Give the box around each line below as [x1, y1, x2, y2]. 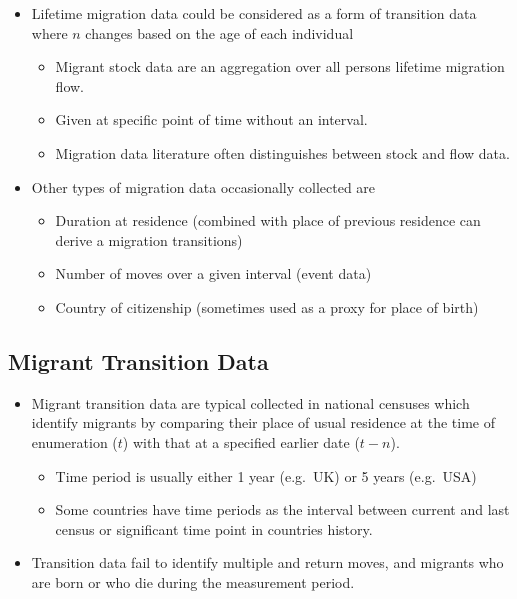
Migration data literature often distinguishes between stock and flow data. [55, 142, 510, 163]
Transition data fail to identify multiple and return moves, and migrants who [31, 552, 504, 573]
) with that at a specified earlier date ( [122, 431, 360, 452]
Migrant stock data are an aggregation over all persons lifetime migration [55, 56, 505, 77]
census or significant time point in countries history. [55, 518, 373, 539]
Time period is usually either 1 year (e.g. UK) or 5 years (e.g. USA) [55, 465, 477, 486]
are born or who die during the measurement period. [31, 571, 355, 592]
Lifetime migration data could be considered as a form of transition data [31, 3, 477, 23]
